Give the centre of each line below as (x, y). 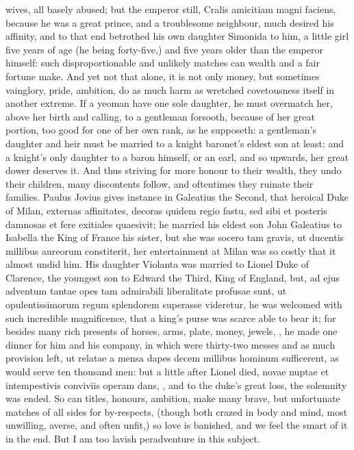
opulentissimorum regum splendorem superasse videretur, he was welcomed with (174, 304)
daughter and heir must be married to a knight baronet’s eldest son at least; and (175, 143)
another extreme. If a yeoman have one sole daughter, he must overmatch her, (169, 103)
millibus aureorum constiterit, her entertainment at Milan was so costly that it (171, 250)
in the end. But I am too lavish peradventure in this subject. (133, 438)
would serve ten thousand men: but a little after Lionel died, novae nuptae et (167, 372)
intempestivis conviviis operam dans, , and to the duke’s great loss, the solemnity (176, 385)
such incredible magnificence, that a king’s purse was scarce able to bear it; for (171, 317)
